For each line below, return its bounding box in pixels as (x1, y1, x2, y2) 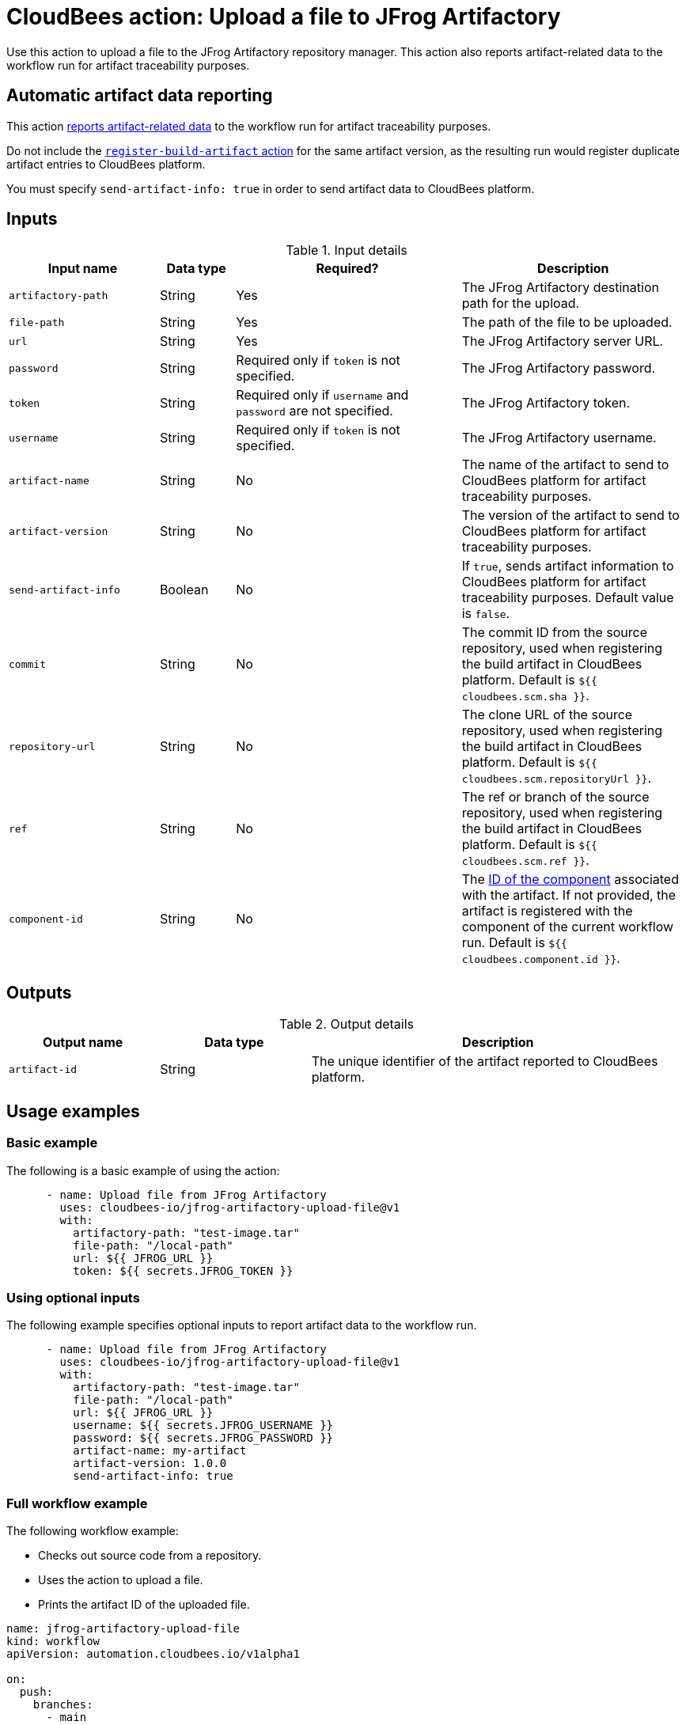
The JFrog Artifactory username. (461, 430, 657, 446)
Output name (43, 1034, 123, 1051)
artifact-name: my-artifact (73, 1444, 247, 1458)
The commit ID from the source (461, 624, 648, 641)
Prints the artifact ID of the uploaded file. (38, 1598, 250, 1611)
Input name (47, 260, 118, 277)
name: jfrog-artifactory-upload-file (6, 1622, 241, 1635)
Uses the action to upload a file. (38, 1573, 203, 1587)
